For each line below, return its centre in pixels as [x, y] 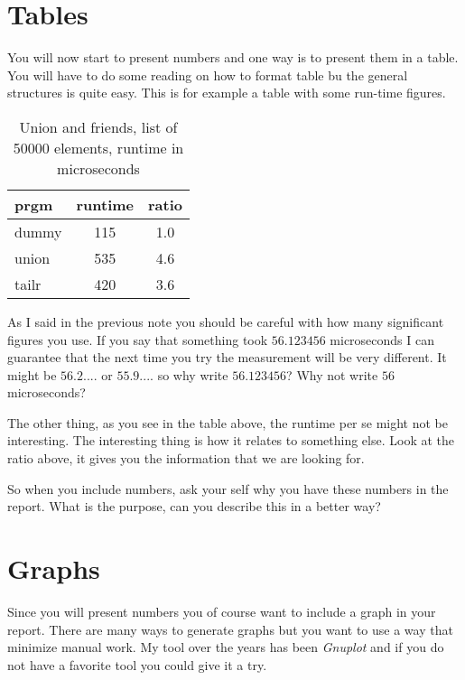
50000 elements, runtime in [98, 147]
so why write [193, 374]
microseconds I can [382, 339]
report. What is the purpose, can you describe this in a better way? [194, 506]
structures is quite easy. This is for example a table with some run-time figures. [227, 93]
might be [32, 374]
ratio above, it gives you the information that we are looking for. [186, 458]
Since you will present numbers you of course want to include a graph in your [222, 611]
